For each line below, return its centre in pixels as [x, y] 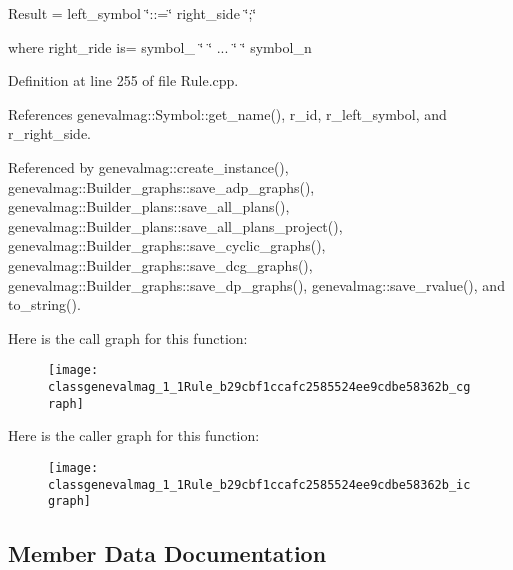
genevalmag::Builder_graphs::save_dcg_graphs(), [160, 264]
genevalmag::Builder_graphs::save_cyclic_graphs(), [167, 245]
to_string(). [44, 304]
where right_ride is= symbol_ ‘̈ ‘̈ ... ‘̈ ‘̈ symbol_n [160, 46]
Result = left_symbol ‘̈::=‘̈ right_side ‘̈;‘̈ [132, 13]
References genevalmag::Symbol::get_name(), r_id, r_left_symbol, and [227, 113]
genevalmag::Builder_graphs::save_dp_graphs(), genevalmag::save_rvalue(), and [256, 284]
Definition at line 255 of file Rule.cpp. [123, 80]
